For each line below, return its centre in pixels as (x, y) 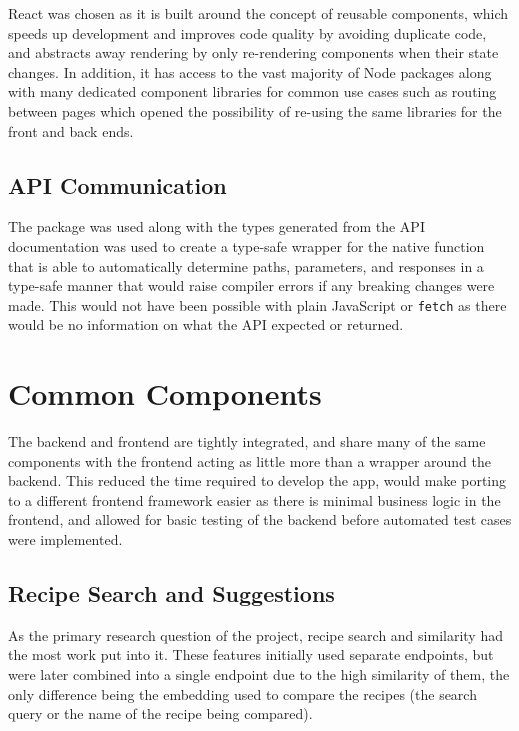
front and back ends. (71, 130)
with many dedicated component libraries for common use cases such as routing (252, 91)
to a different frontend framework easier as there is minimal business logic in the (254, 499)
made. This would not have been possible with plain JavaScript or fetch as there (257, 304)
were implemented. (65, 539)
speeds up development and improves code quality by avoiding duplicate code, (247, 32)
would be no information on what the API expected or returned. (206, 324)
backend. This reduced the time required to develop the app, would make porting (257, 480)
